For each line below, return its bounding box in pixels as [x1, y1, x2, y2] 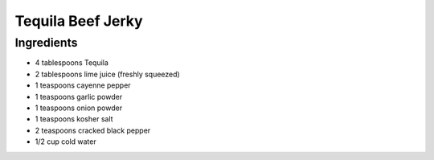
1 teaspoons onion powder [35, 103, 123, 113]
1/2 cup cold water [35, 137, 96, 146]
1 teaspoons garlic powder [35, 92, 123, 101]
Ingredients [14, 35, 78, 50]
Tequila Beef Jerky [14, 12, 144, 30]
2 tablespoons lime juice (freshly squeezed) [35, 69, 180, 79]
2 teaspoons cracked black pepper [35, 125, 151, 135]
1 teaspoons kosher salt [35, 114, 113, 124]
